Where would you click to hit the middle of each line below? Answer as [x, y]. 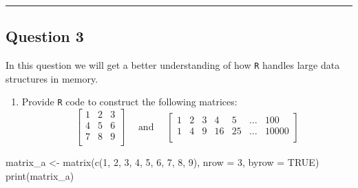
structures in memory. [52, 78]
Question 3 [45, 36]
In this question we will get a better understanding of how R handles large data [173, 65]
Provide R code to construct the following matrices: [129, 102]
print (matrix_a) [40, 175]
